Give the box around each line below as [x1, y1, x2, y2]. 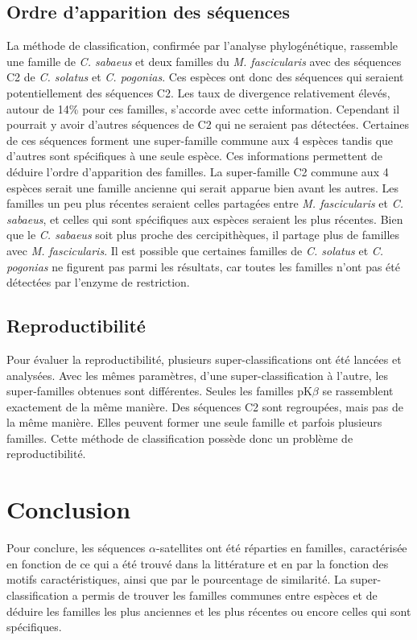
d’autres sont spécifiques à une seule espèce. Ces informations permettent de [6, 147, 382, 164]
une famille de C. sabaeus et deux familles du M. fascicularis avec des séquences [6, 52, 402, 69]
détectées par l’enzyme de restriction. [6, 274, 190, 291]
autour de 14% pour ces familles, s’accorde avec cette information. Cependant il [6, 100, 400, 117]
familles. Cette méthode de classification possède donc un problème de [6, 429, 353, 446]
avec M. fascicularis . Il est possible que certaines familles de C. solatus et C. [6, 242, 384, 258]
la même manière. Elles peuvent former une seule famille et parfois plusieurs [6, 414, 382, 431]
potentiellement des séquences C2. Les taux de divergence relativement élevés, [6, 84, 390, 101]
